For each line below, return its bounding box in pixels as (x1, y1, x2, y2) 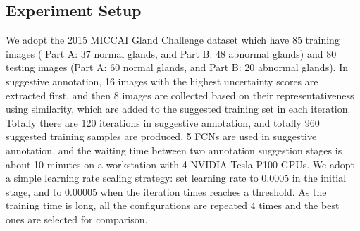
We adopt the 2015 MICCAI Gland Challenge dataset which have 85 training (6, 32, 340, 47)
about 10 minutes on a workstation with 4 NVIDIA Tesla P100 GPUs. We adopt (6, 156, 354, 171)
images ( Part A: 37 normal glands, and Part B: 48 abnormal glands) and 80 (6, 46, 337, 61)
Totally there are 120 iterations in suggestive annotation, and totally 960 (6, 115, 320, 130)
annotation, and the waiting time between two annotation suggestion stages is (6, 142, 342, 157)
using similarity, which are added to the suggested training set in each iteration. (6, 101, 351, 116)
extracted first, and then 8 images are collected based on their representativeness (6, 87, 354, 102)
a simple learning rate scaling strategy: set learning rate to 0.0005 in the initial (6, 170, 347, 185)
